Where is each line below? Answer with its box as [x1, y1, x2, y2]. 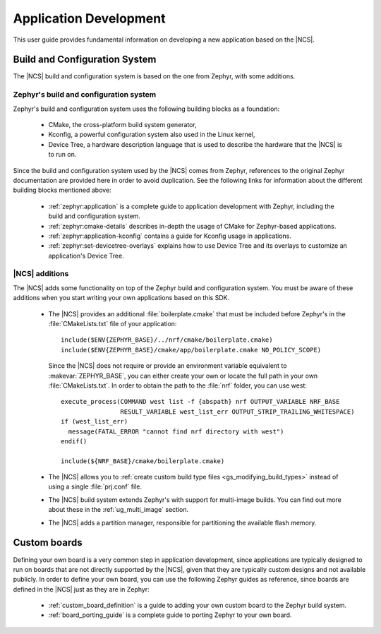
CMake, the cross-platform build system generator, [48, 120, 197, 128]
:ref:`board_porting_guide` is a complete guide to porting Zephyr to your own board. [48, 611, 292, 619]
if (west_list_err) [61, 417, 128, 426]
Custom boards [13, 537, 83, 549]
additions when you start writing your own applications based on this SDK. [13, 294, 229, 302]
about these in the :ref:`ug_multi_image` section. [48, 506, 189, 514]
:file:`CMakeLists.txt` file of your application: [48, 319, 177, 328]
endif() [61, 437, 87, 445]
